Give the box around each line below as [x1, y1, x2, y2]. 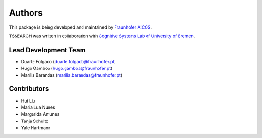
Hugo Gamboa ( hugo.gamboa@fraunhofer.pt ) [21, 66, 113, 71]
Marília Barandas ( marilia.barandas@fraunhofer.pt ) [21, 72, 123, 78]
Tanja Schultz [21, 118, 49, 124]
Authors [9, 7, 43, 18]
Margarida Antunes [21, 111, 60, 117]
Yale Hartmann [21, 125, 51, 131]
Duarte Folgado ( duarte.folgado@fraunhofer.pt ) [21, 58, 116, 64]
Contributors [9, 85, 49, 93]
